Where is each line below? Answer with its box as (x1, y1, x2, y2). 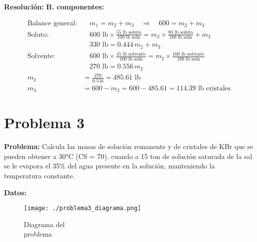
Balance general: (27, 19, 77, 27)
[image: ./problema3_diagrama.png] (24, 205, 141, 212)
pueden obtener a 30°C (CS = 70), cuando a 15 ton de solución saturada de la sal (4, 151, 253, 161)
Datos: (4, 187, 27, 197)
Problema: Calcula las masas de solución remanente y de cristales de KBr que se (4, 141, 254, 152)
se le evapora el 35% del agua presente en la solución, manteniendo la (4, 161, 215, 171)
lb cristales (198, 84, 231, 92)
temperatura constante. (4, 170, 75, 181)
